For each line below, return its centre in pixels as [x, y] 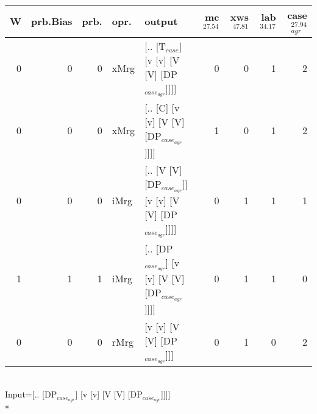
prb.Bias [52, 21]
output [161, 21]
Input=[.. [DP [31, 394]
